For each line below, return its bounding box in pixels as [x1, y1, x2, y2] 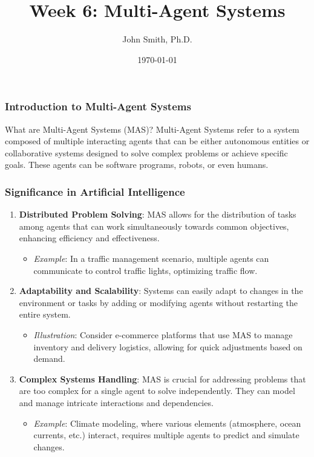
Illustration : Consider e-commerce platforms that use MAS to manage [33, 328, 293, 341]
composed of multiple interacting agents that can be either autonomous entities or [5, 135, 310, 147]
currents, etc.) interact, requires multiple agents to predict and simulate [33, 429, 299, 441]
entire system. [19, 308, 71, 321]
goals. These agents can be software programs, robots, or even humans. [5, 158, 269, 171]
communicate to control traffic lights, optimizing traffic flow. [33, 264, 258, 276]
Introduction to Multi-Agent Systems [5, 99, 191, 114]
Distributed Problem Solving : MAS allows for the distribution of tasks [19, 208, 296, 221]
